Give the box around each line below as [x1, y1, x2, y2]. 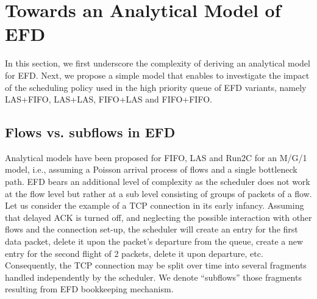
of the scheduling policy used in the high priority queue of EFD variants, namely [5, 81, 307, 93]
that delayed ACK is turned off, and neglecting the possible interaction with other [5, 211, 312, 223]
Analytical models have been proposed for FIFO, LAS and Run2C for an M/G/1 [5, 151, 307, 164]
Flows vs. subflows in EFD [5, 123, 176, 142]
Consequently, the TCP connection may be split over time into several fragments [5, 259, 307, 272]
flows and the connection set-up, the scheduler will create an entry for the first [5, 223, 298, 236]
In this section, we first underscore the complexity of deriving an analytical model [5, 57, 310, 70]
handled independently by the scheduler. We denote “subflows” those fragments [5, 270, 302, 283]
